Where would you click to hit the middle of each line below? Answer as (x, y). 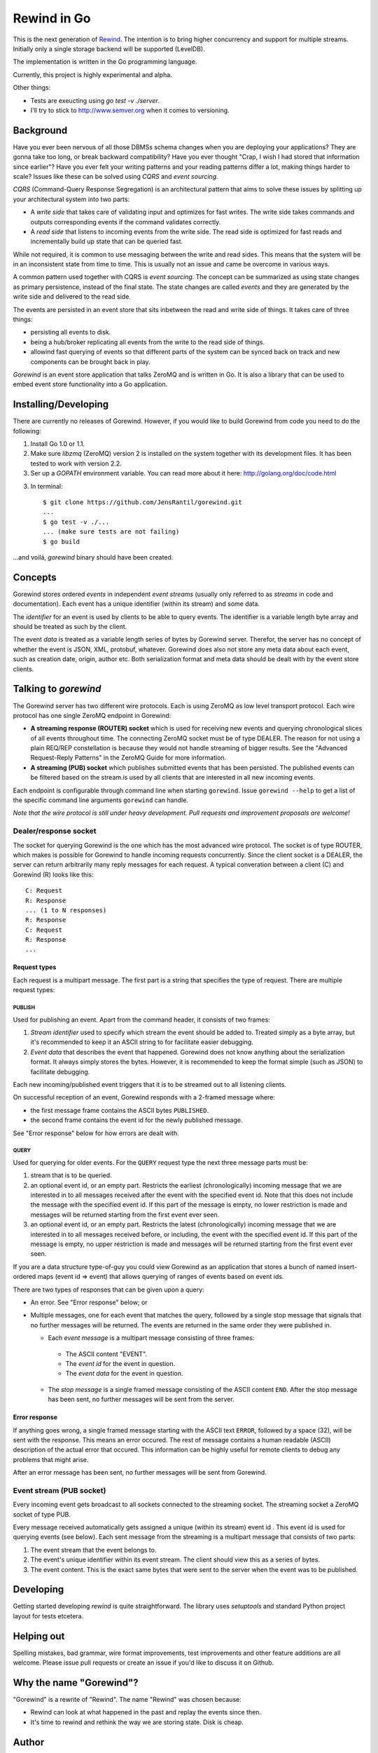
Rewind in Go (52, 18)
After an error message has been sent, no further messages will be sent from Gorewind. (140, 1473)
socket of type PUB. (42, 1514)
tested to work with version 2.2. (76, 463)
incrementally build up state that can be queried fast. (107, 241)
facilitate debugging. (60, 1071)
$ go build (62, 541)
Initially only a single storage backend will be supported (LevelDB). (109, 48)
